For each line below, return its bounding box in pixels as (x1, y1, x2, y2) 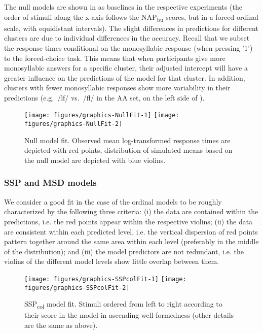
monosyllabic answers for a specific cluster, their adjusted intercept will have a (4, 62, 248, 73)
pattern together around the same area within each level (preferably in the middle (4, 236, 259, 247)
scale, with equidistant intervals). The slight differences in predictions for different (4, 22, 258, 33)
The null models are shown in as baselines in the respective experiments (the (4, 2, 242, 12)
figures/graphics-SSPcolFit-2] (24, 284, 130, 291)
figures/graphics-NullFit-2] (24, 120, 123, 128)
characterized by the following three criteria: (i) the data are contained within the (4, 206, 258, 217)
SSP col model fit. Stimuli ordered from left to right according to (24, 298, 222, 311)
